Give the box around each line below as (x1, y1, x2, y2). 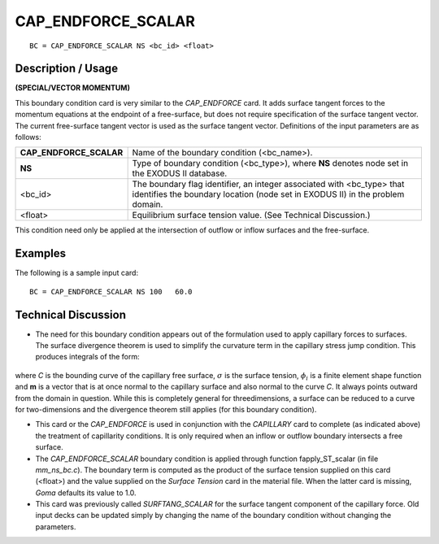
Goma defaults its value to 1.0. (35, 488, 137, 498)
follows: (15, 133, 41, 142)
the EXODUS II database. (132, 168, 228, 179)
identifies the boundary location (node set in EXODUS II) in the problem (132, 189, 405, 200)
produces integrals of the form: (35, 352, 140, 362)
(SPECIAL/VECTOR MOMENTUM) (15, 83, 130, 93)
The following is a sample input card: (15, 268, 138, 278)
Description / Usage (15, 62, 118, 76)
